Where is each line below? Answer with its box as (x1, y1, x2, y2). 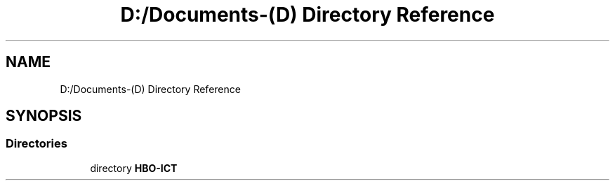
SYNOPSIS (6, 107, 82, 125)
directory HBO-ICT (90, 162, 178, 174)
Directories (6, 136, 67, 151)
